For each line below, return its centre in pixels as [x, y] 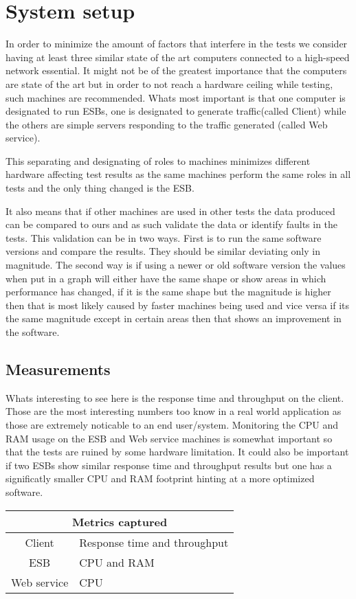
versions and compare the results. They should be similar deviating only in [163, 251]
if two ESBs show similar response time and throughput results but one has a [169, 465]
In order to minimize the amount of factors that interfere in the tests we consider [177, 44]
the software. [33, 332]
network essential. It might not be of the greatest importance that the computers [176, 70]
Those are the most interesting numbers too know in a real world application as [174, 411]
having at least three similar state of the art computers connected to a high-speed [178, 57]
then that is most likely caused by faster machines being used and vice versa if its [177, 305]
